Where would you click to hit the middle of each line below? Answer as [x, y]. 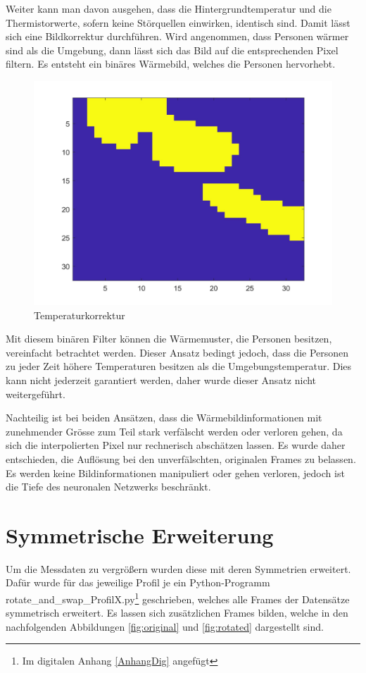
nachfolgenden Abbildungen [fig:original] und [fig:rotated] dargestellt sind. [165, 626]
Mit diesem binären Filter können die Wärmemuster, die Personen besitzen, [169, 339]
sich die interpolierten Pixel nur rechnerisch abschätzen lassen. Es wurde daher [176, 445]
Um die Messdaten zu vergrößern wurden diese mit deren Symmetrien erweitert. [178, 568]
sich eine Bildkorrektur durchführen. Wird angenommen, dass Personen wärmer [177, 36]
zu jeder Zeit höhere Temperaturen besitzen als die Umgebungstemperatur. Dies [179, 366]
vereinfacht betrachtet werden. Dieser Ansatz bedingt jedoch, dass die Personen [177, 352]
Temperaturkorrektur [80, 315]
